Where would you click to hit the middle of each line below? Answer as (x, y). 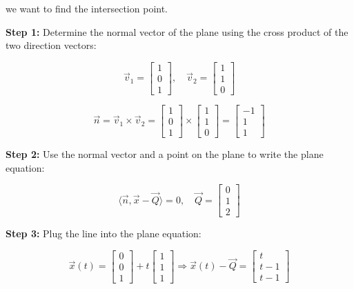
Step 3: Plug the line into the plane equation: (104, 233)
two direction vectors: (51, 45)
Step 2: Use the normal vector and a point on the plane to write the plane (165, 153)
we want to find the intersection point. (87, 8)
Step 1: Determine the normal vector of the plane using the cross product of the (177, 31)
